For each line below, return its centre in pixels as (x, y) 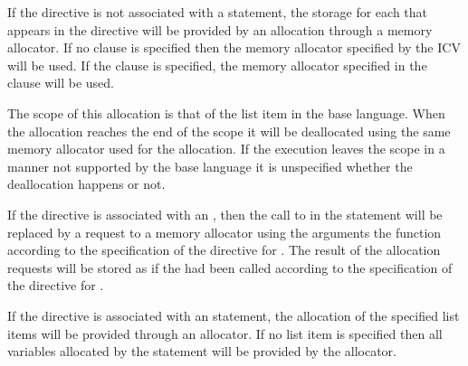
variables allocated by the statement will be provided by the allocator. (202, 351)
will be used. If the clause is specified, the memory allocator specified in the (217, 65)
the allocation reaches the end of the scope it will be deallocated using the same (229, 131)
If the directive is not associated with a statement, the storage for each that (218, 12)
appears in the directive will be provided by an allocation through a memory (220, 29)
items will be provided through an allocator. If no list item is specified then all (225, 333)
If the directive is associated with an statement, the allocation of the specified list (234, 315)
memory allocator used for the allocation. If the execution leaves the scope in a (226, 149)
